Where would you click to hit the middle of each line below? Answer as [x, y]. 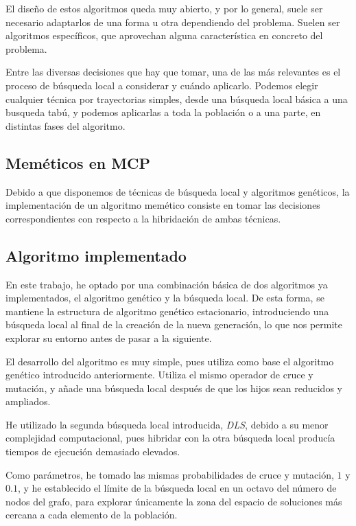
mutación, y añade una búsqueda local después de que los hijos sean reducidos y [174, 388]
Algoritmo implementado [96, 255]
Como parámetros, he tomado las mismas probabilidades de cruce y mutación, [170, 474]
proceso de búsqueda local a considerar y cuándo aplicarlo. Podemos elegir [162, 85]
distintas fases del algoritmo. [66, 125]
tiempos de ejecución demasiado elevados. [93, 451]
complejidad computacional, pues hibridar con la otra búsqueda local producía [170, 438]
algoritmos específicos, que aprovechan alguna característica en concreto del [164, 35]
